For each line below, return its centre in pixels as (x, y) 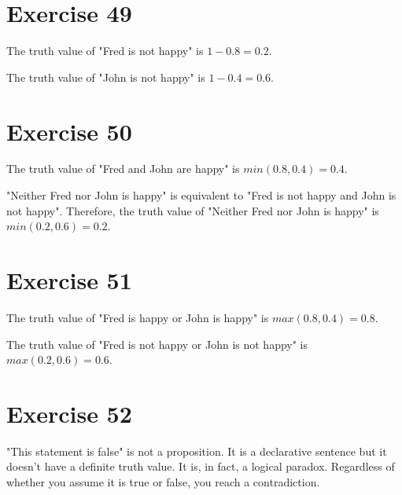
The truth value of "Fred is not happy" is (105, 51)
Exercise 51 (69, 280)
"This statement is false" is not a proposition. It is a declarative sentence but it (197, 451)
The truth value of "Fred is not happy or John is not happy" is (157, 344)
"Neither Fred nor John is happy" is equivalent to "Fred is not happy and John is (201, 195)
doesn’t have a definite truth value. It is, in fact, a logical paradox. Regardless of (201, 466)
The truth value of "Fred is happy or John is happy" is (138, 317)
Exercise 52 (69, 413)
